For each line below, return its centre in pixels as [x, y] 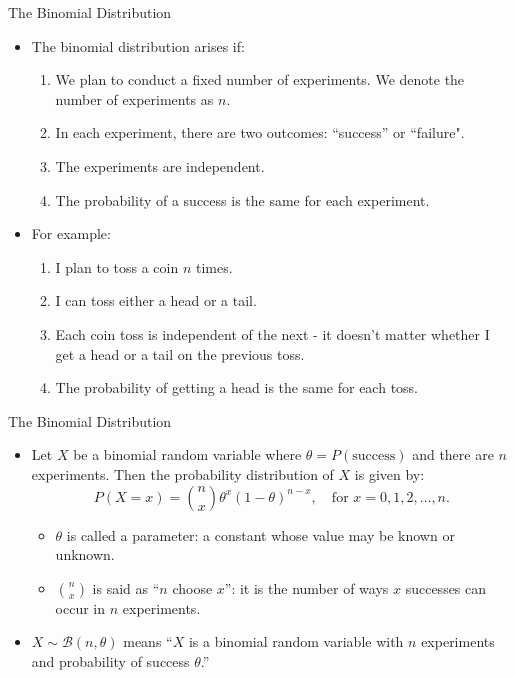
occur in [80, 607]
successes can [446, 587]
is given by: [389, 473]
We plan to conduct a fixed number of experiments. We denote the [260, 79]
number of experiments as [134, 98]
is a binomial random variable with [296, 641]
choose [192, 587]
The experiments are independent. [160, 165]
